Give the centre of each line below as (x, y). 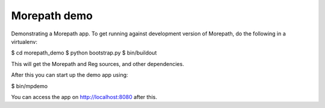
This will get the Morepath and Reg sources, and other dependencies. (98, 64)
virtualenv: (24, 41)
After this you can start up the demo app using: (70, 75)
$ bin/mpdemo (29, 86)
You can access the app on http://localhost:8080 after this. (84, 97)
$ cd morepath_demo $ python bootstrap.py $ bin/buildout (84, 53)
